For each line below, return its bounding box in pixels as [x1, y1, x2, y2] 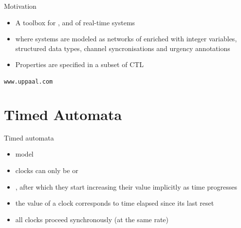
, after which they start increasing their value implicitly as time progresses [15, 181, 238, 192]
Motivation [4, 1, 37, 11]
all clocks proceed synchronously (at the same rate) [15, 214, 169, 224]
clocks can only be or [15, 165, 78, 175]
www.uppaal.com [4, 78, 53, 85]
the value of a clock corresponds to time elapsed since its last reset [15, 198, 214, 208]
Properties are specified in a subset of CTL [15, 59, 144, 70]
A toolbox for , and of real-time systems [15, 17, 135, 27]
